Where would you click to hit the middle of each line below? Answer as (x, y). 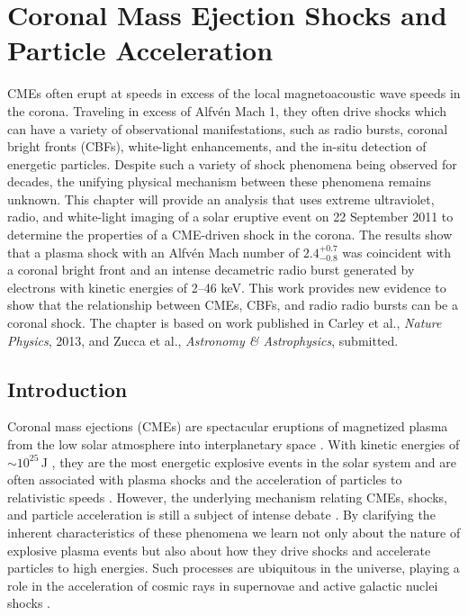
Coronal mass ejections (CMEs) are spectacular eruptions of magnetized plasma (228, 426)
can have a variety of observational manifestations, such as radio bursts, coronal (228, 128)
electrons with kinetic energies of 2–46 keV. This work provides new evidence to (227, 287)
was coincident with (396, 252)
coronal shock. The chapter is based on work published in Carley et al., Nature (225, 323)
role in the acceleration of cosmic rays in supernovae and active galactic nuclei (223, 585)
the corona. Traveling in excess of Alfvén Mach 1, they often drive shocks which (227, 110)
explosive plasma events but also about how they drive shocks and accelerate (219, 550)
